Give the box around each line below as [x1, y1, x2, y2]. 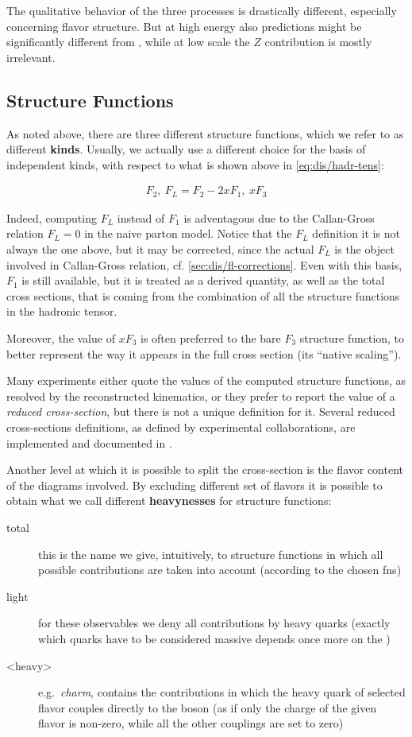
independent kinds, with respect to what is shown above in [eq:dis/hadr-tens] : [6, 156, 384, 173]
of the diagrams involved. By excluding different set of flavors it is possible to [6, 476, 383, 493]
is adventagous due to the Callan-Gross [183, 209, 375, 226]
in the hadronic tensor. [6, 303, 117, 320]
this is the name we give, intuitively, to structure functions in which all [38, 545, 383, 562]
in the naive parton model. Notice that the [84, 225, 292, 242]
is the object [334, 241, 395, 258]
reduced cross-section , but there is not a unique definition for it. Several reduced [6, 403, 395, 420]
